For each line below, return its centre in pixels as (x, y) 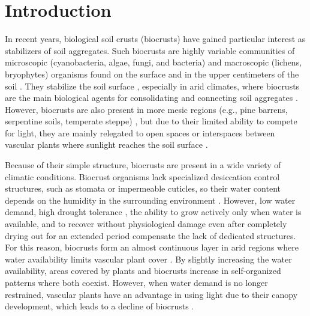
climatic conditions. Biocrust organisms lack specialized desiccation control (142, 176)
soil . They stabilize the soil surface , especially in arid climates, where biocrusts (152, 86)
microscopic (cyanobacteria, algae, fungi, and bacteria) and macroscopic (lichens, (154, 62)
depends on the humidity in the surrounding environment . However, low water (150, 200)
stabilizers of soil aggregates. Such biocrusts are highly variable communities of (150, 50)
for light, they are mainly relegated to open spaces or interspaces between (140, 132)
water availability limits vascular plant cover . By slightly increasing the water (148, 259)
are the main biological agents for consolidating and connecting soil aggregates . (151, 98)
